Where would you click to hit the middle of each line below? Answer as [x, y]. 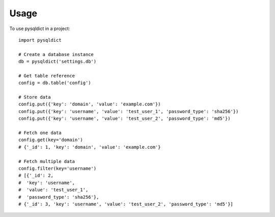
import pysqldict [40, 40]
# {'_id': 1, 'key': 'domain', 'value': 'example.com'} [90, 147]
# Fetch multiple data [47, 161]
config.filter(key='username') [58, 168]
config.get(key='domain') [51, 140]
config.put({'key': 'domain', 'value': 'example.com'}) [90, 104]
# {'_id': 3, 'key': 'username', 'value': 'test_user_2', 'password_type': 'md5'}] [126, 204]
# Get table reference [47, 76]
